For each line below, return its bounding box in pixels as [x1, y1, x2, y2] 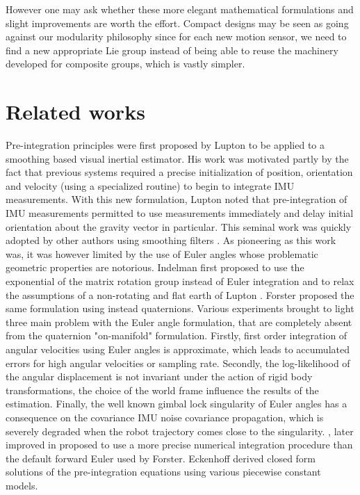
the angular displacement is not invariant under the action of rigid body [6, 369, 313, 384]
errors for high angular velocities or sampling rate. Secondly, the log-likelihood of [6, 355, 350, 370]
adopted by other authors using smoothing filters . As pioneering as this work [6, 233, 336, 247]
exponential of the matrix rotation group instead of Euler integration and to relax [6, 274, 354, 289]
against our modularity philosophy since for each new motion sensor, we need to [6, 29, 347, 44]
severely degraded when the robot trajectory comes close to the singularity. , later [6, 423, 354, 438]
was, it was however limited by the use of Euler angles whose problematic [6, 246, 318, 261]
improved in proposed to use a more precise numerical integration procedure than [6, 437, 353, 452]
